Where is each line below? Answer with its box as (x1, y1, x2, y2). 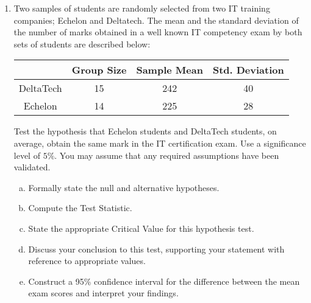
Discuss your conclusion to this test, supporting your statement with (28, 242, 285, 255)
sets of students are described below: (13, 37, 151, 50)
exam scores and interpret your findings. (28, 287, 179, 299)
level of (13, 148, 40, 161)
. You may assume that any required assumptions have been (54, 148, 279, 161)
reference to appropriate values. (28, 254, 146, 267)
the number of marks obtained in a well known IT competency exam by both (13, 26, 302, 38)
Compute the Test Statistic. (28, 201, 132, 214)
